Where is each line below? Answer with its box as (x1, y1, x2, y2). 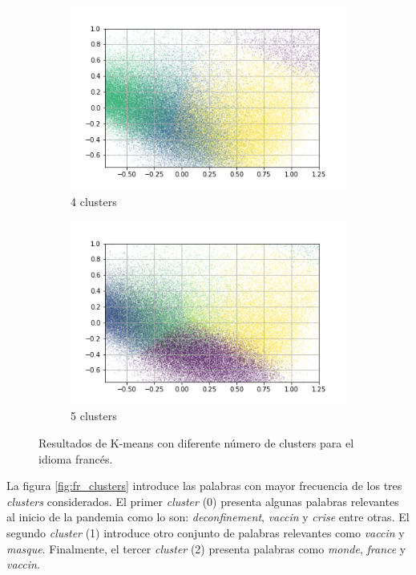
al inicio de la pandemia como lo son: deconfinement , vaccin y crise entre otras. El (6, 508, 410, 525)
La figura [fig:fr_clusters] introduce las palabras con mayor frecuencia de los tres (6, 477, 402, 494)
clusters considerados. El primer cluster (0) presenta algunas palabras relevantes (6, 492, 399, 509)
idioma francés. (38, 450, 113, 467)
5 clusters (71, 407, 117, 424)
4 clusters (71, 192, 117, 209)
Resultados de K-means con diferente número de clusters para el (38, 435, 354, 451)
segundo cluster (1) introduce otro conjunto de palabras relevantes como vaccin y (6, 524, 405, 541)
